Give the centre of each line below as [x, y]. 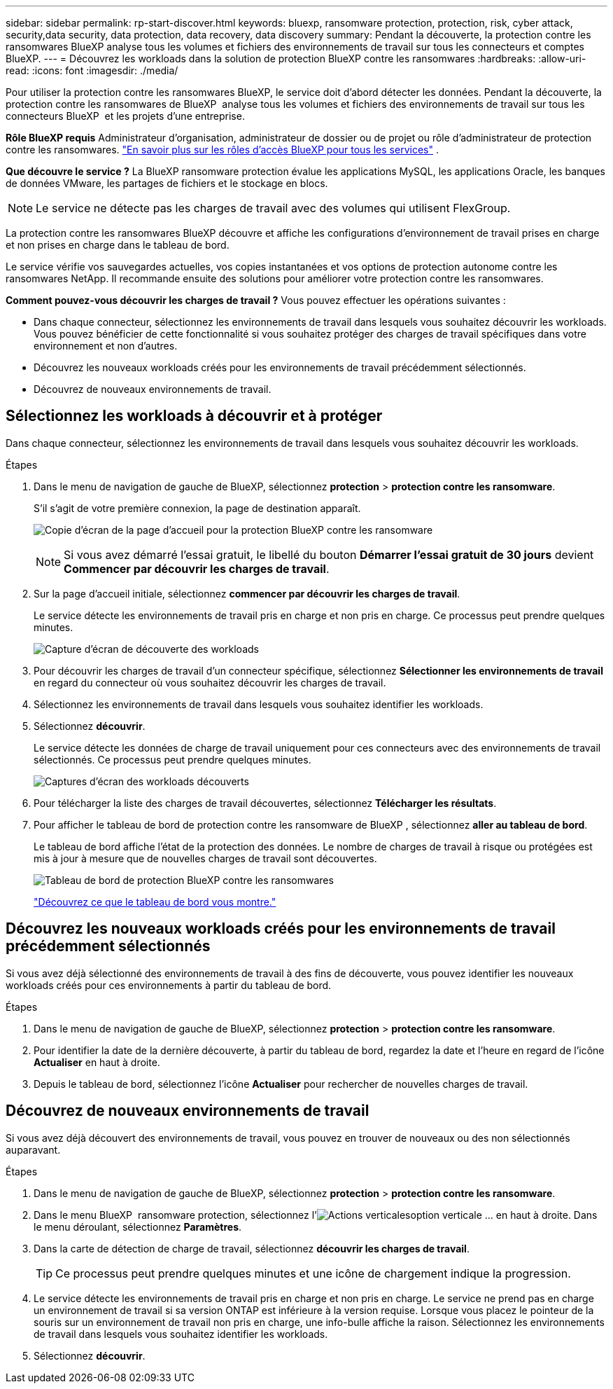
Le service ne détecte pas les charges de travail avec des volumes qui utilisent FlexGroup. [273, 208]
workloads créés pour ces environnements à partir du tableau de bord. [169, 985]
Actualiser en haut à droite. [97, 1062]
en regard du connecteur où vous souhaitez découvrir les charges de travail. [210, 682]
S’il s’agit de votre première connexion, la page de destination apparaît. [197, 508]
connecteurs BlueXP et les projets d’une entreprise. [125, 116]
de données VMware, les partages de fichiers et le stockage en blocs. [167, 183]
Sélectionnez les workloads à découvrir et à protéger [194, 416]
